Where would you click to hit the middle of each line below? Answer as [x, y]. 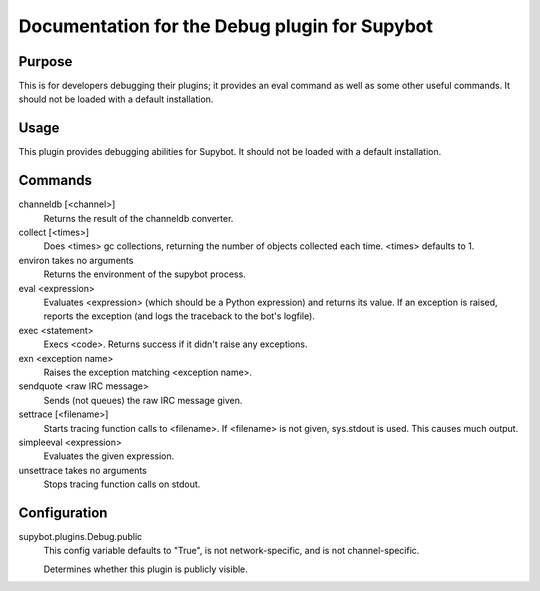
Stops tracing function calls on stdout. [122, 484]
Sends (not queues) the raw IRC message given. [143, 400]
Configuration [63, 512]
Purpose [45, 61]
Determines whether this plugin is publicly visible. [146, 569]
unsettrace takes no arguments [82, 470]
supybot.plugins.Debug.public [80, 536]
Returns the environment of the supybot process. [145, 274]
